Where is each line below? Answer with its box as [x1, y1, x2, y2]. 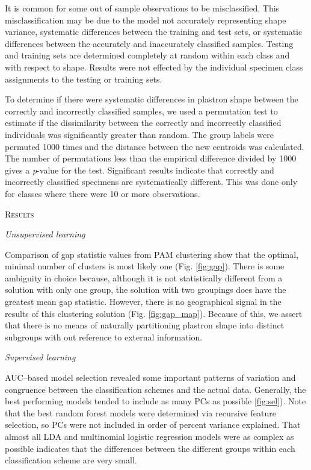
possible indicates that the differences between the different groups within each [5, 442, 295, 454]
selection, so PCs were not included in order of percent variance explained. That [5, 418, 301, 431]
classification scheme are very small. [5, 454, 137, 466]
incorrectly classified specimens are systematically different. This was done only [5, 175, 298, 188]
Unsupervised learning [5, 228, 85, 240]
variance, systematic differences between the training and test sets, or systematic [5, 25, 303, 38]
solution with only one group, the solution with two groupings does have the [5, 283, 286, 296]
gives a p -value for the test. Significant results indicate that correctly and [5, 163, 274, 176]
